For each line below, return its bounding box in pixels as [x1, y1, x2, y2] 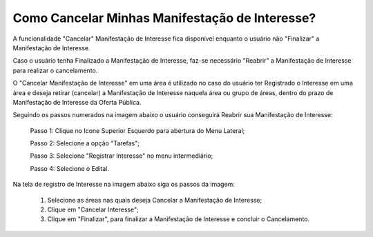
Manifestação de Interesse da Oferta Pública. [12, 98, 142, 106]
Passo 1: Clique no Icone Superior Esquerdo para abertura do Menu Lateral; [30, 126, 245, 134]
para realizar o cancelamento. [12, 66, 98, 74]
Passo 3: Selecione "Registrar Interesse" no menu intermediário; [30, 152, 213, 160]
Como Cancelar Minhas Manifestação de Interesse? [12, 10, 316, 25]
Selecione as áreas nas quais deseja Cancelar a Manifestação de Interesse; [47, 196, 262, 204]
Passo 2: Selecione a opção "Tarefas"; [30, 139, 140, 147]
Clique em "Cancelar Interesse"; [47, 205, 140, 214]
